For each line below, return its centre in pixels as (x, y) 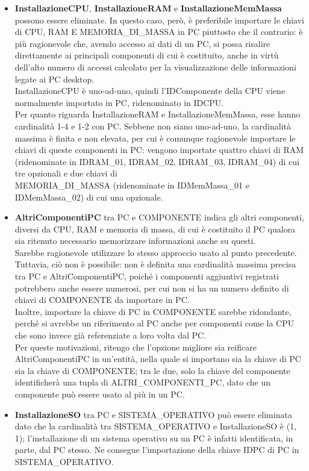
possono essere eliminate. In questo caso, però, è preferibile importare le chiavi (159, 20)
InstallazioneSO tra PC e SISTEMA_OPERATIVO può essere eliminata (153, 414)
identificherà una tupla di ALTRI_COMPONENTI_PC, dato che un (142, 382)
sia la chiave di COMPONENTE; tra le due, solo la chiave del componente (152, 370)
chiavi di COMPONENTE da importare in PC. (102, 300)
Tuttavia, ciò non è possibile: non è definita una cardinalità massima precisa (155, 264)
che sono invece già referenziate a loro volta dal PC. (111, 335)
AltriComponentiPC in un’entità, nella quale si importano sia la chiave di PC (158, 359)
